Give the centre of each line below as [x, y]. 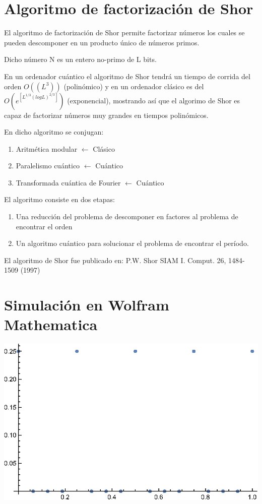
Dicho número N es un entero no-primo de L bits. [80, 59]
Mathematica [51, 324]
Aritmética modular [47, 148]
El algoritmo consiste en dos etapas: [59, 199]
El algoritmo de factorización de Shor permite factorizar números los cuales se [124, 33]
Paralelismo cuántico [48, 166]
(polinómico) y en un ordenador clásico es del [134, 86]
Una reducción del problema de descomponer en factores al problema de [127, 216]
